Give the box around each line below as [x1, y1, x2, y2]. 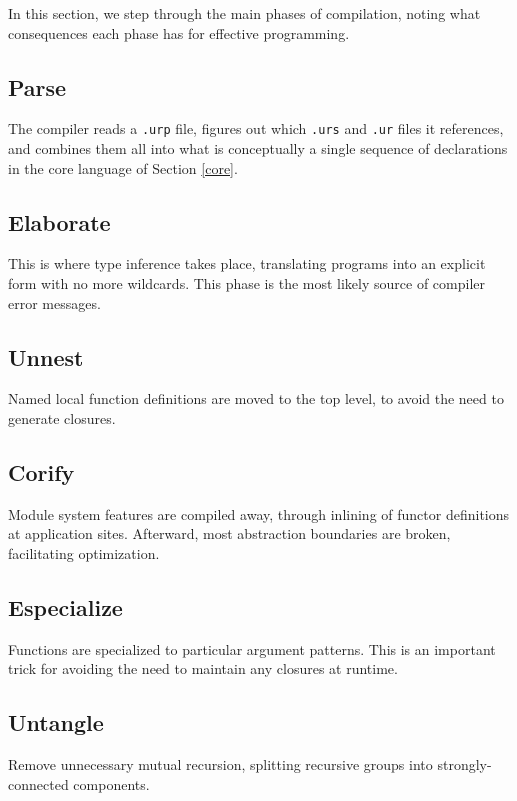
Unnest [8, 341, 84, 372]
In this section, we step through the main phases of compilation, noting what [8, 3, 481, 23]
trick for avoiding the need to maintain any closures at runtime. [8, 658, 398, 679]
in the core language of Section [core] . [8, 157, 238, 178]
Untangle [8, 707, 104, 738]
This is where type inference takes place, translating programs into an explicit [8, 253, 486, 274]
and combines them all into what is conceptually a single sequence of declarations [8, 138, 508, 159]
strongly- [437, 754, 492, 775]
